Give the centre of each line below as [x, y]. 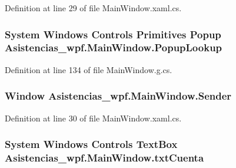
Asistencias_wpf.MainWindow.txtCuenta [104, 157]
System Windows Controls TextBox [91, 144]
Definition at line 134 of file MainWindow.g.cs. [89, 69]
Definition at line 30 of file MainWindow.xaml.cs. [93, 118]
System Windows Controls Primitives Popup [113, 34]
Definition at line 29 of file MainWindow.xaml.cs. [93, 8]
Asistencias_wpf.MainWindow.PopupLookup [114, 47]
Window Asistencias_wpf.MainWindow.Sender [118, 96]
